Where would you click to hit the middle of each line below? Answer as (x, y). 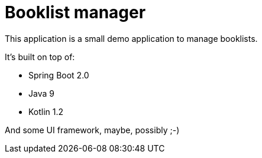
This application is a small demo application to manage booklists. (131, 38)
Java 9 (41, 93)
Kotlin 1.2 (46, 111)
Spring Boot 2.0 (59, 75)
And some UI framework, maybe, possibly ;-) (92, 130)
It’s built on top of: (40, 57)
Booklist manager (75, 12)
